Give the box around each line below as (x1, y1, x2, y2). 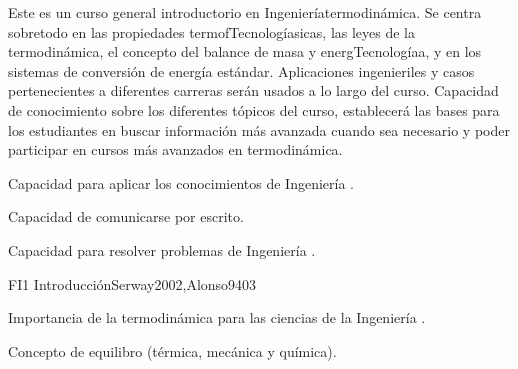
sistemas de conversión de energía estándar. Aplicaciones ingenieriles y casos (8, 60, 475, 81)
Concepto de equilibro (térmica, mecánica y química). (8, 340, 337, 361)
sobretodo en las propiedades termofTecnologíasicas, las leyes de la (8, 21, 416, 42)
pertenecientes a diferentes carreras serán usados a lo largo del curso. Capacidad (8, 80, 499, 101)
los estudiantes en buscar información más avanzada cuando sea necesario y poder (8, 119, 510, 140)
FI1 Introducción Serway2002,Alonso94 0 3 (8, 273, 257, 294)
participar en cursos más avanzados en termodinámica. (8, 139, 343, 160)
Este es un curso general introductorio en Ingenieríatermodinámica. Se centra (8, 2, 482, 22)
